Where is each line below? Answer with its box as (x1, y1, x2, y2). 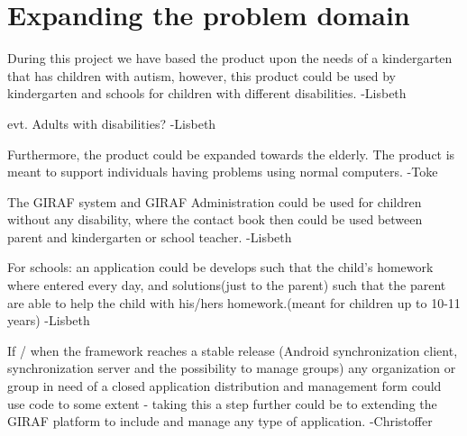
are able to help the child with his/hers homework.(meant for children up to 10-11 (7, 293, 461, 312)
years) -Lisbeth (7, 311, 90, 330)
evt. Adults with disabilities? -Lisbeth (7, 114, 216, 132)
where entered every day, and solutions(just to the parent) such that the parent (7, 276, 446, 295)
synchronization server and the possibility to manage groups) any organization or (7, 359, 456, 377)
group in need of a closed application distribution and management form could (7, 377, 442, 395)
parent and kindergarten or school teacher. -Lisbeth (7, 227, 292, 246)
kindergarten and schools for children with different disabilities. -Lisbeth (7, 84, 407, 103)
